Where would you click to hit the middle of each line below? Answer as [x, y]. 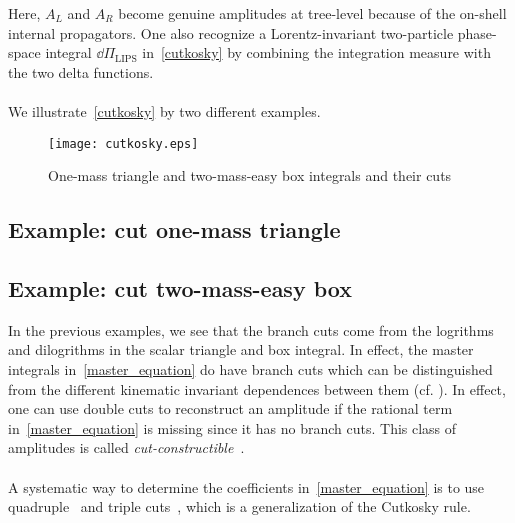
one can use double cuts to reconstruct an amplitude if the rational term [230, 408]
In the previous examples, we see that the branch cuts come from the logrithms [251, 329]
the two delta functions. [81, 71]
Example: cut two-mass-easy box [180, 287]
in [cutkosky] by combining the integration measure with [316, 52]
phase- [477, 32]
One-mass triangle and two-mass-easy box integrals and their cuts [250, 175]
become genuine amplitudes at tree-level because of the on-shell [312, 13]
